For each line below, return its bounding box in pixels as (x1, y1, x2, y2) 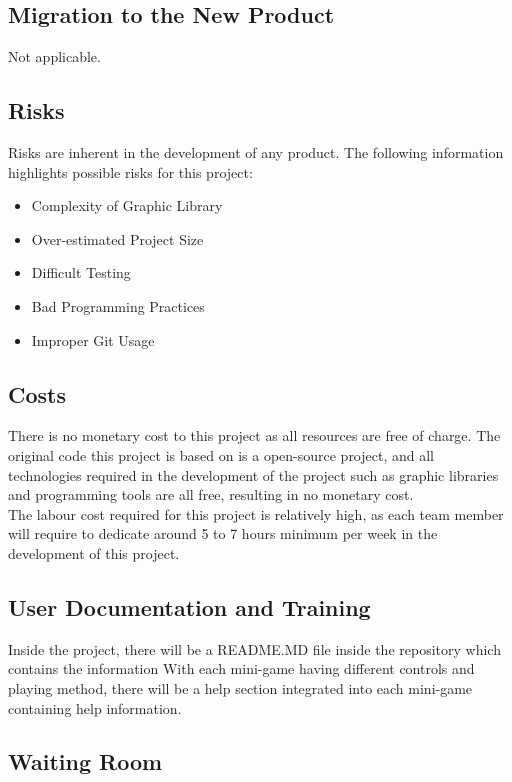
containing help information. (8, 697, 182, 718)
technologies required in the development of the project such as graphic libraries (8, 464, 499, 485)
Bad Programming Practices (31, 295, 205, 316)
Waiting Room (8, 746, 163, 777)
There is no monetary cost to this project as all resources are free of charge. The (8, 425, 501, 446)
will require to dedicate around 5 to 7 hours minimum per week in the (8, 523, 438, 544)
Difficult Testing (31, 262, 131, 283)
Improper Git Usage (31, 329, 155, 350)
